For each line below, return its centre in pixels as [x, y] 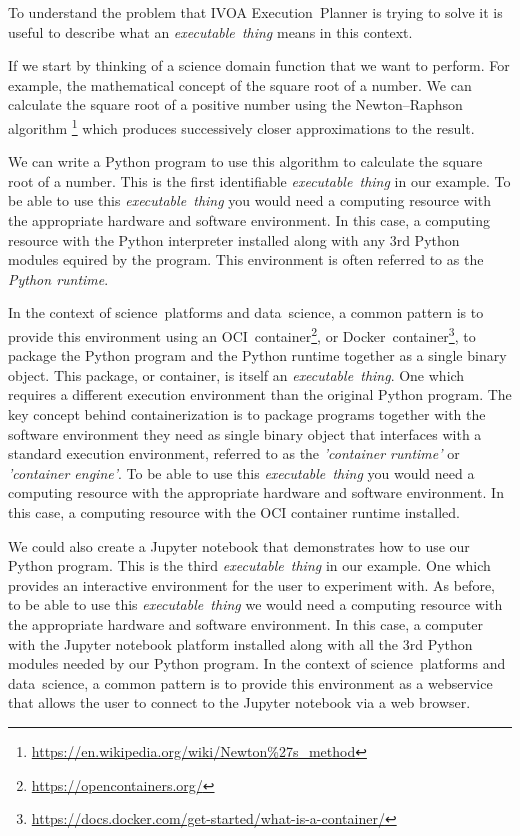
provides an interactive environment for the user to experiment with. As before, [252, 584]
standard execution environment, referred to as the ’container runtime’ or [234, 453]
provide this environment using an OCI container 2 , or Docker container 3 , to [242, 334]
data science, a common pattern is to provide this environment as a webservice [250, 682]
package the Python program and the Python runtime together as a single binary [257, 355]
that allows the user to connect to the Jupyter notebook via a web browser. [239, 702]
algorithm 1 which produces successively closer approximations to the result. [241, 126]
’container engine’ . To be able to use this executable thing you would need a [241, 472]
